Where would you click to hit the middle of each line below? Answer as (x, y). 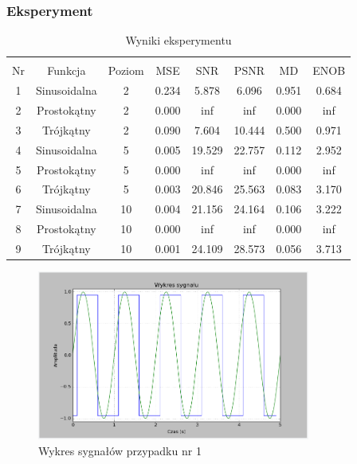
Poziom (126, 70)
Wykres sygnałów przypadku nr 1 (120, 450)
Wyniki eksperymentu (178, 40)
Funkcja (67, 70)
